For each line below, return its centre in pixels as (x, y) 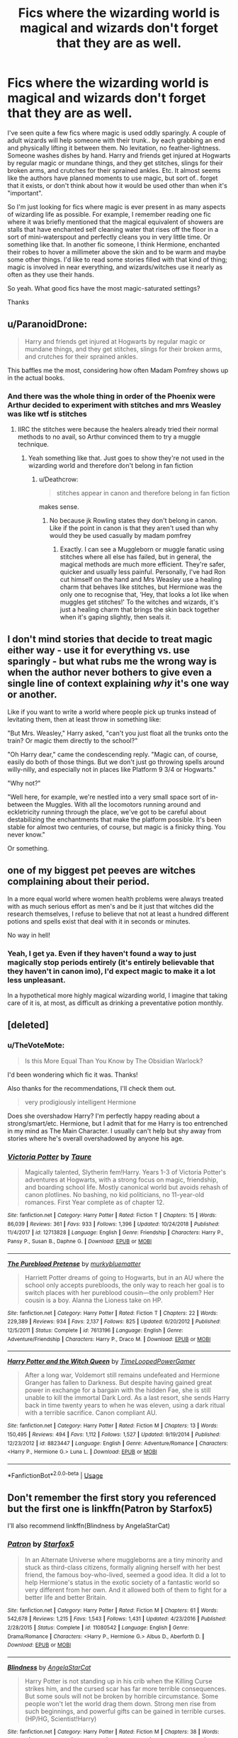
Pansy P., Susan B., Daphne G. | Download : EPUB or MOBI (80, 1241)
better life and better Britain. (66, 1597)
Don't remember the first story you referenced (112, 1497)
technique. (33, 444)
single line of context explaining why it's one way (118, 684)
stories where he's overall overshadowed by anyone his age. (96, 1138)
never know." (27, 834)
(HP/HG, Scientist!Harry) (61, 1719)
